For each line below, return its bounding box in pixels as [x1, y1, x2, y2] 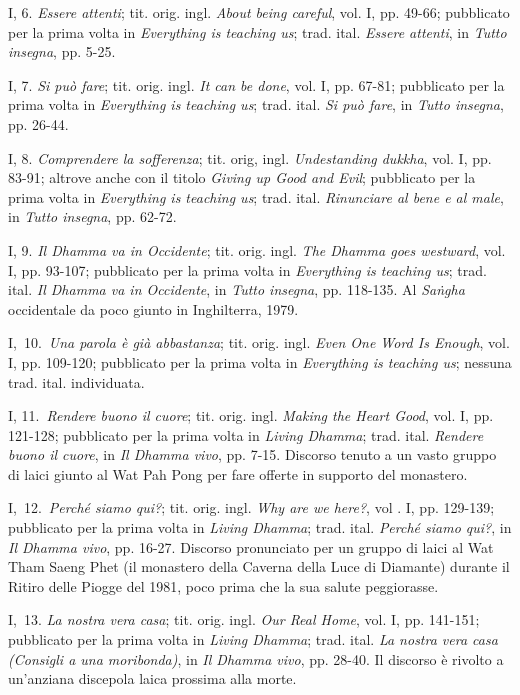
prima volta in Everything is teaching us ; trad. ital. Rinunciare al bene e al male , [8, 186, 504, 207]
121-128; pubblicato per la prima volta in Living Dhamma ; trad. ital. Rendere [8, 424, 484, 445]
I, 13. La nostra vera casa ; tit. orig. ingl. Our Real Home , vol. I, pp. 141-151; [8, 609, 480, 630]
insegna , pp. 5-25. [8, 41, 116, 62]
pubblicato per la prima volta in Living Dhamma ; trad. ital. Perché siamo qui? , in [8, 517, 512, 538]
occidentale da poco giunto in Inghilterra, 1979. [8, 298, 299, 319]
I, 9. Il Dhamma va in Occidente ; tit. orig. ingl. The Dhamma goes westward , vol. [8, 239, 506, 260]
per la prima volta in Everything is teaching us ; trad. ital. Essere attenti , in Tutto [8, 21, 507, 42]
